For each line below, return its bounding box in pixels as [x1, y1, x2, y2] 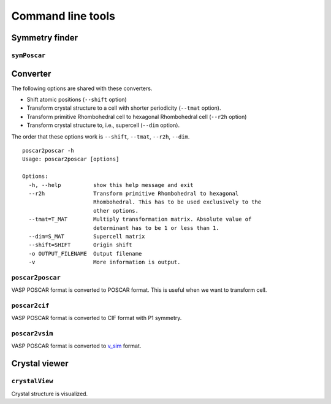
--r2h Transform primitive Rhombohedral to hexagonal [28, 190, 239, 197]
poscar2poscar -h [22, 147, 74, 154]
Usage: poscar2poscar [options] [22, 156, 120, 162]
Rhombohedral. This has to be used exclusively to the [93, 199, 262, 205]
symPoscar [11, 51, 46, 59]
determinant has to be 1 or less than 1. [93, 224, 220, 231]
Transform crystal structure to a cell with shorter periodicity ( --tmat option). [26, 104, 221, 112]
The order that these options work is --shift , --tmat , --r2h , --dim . [11, 132, 190, 140]
